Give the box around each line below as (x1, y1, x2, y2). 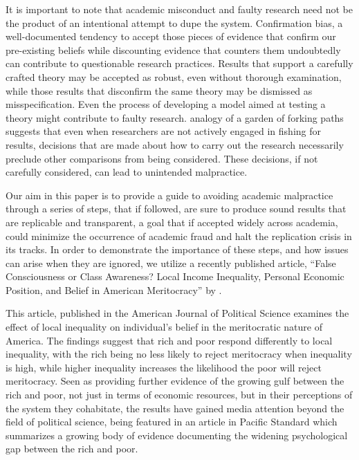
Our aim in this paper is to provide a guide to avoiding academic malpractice (6, 187, 333, 202)
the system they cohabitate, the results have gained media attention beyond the (6, 401, 344, 415)
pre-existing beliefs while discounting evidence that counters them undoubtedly (6, 42, 341, 57)
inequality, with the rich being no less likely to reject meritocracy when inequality (6, 347, 352, 361)
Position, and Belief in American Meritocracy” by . (6, 282, 222, 297)
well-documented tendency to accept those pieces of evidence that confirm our (6, 29, 336, 44)
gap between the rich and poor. (6, 441, 138, 456)
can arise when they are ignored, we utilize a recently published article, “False (6, 255, 336, 270)
